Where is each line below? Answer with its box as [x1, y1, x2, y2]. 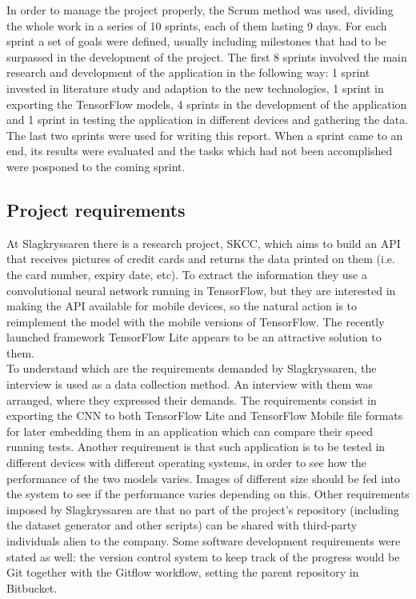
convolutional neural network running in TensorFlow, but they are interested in [6, 282, 396, 298]
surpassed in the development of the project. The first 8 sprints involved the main [6, 48, 407, 65]
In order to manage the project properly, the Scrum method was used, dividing [6, 2, 394, 18]
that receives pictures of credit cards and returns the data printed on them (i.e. [6, 250, 395, 267]
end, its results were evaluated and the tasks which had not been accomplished [6, 142, 393, 159]
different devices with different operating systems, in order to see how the [6, 454, 367, 471]
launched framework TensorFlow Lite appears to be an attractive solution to [6, 329, 382, 345]
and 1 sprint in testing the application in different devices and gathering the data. [6, 111, 409, 128]
